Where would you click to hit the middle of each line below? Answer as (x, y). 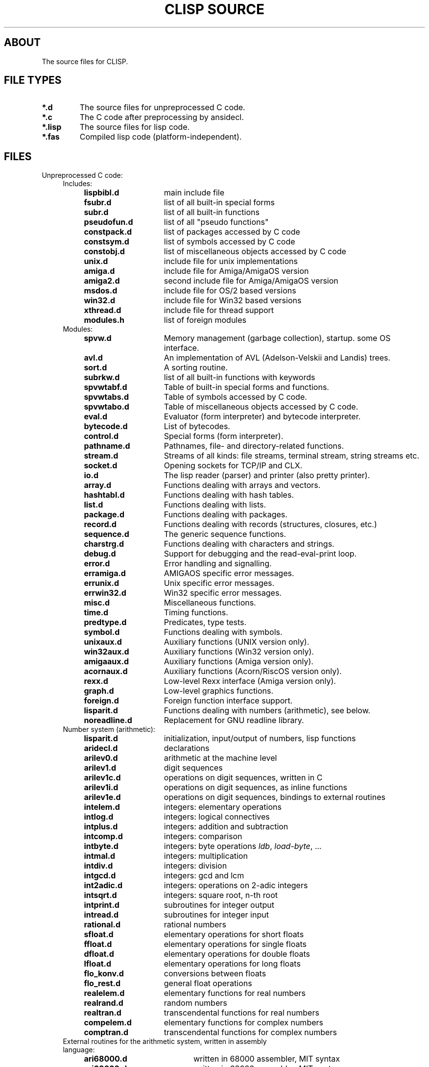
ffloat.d (98, 944)
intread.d (101, 915)
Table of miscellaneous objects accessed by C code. (261, 407)
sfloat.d (99, 934)
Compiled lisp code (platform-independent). (161, 137)
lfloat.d (97, 964)
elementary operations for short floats (234, 934)
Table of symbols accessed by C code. (235, 397)
